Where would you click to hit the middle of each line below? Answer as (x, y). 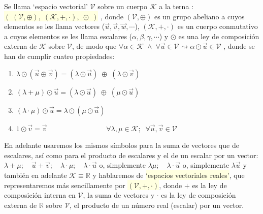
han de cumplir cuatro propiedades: (59, 56)
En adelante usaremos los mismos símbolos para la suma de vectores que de (122, 145)
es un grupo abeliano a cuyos (199, 16)
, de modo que (94, 46)
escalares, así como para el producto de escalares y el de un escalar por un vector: (131, 155)
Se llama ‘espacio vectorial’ (46, 6)
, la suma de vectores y (119, 195)
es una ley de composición (219, 36)
